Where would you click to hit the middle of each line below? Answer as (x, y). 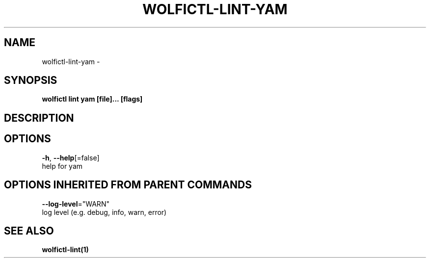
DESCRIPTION (39, 118)
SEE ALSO (29, 231)
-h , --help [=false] (71, 157)
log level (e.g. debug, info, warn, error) (104, 212)
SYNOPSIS (31, 80)
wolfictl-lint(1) (65, 250)
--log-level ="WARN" (76, 204)
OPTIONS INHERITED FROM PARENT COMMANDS (128, 185)
